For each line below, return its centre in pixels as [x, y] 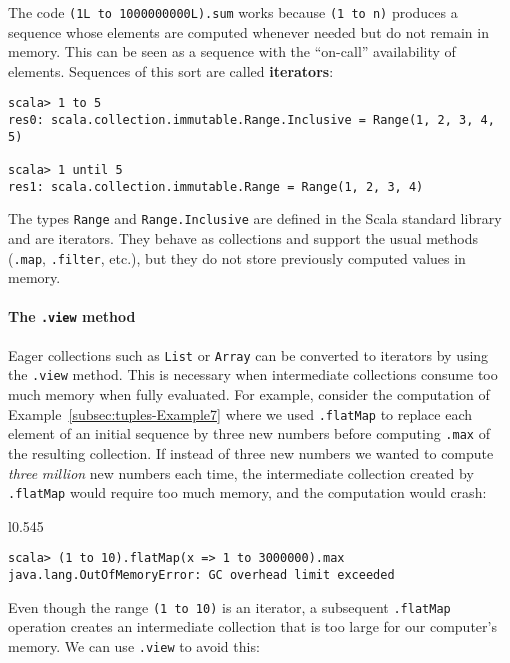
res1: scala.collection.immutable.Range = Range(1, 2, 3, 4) [216, 186]
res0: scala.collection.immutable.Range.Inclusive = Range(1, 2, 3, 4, [251, 120]
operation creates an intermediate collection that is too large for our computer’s [252, 626]
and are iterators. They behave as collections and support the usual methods [243, 238]
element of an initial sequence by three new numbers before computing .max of [249, 433]
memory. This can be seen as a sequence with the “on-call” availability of [232, 51]
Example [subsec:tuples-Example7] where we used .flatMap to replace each [240, 413]
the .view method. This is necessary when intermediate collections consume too [253, 374]
